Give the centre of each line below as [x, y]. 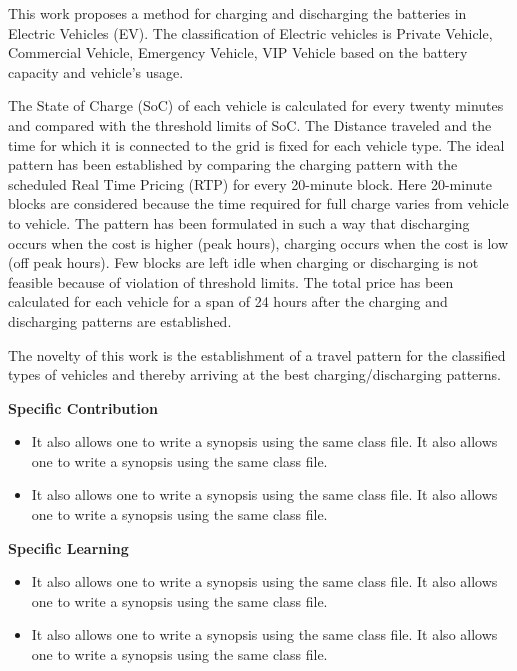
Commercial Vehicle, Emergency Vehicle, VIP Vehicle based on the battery [238, 52]
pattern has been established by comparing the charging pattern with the [233, 164]
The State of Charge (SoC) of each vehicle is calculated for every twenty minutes [256, 105]
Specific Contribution [83, 407]
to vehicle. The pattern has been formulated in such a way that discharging [239, 222]
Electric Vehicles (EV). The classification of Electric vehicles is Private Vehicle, [250, 32]
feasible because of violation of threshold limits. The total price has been [231, 281]
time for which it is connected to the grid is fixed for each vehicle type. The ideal [256, 144]
